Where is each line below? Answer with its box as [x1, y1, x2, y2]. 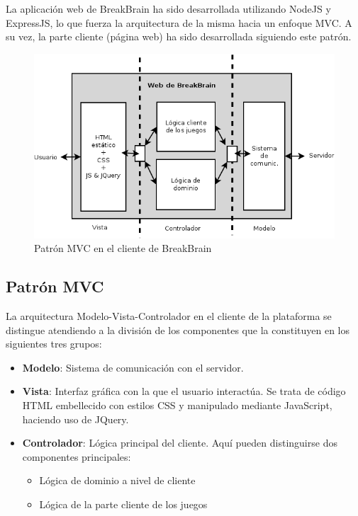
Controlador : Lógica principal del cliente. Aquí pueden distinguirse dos [22, 435, 337, 450]
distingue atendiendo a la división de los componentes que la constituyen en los [6, 322, 350, 337]
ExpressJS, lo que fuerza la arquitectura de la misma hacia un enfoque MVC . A [6, 15, 352, 30]
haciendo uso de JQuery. [22, 411, 129, 426]
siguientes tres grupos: [6, 336, 102, 351]
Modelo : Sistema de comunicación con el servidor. [22, 360, 244, 374]
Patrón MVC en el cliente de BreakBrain [34, 241, 212, 256]
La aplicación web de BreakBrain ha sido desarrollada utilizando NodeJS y [6, 1, 331, 16]
